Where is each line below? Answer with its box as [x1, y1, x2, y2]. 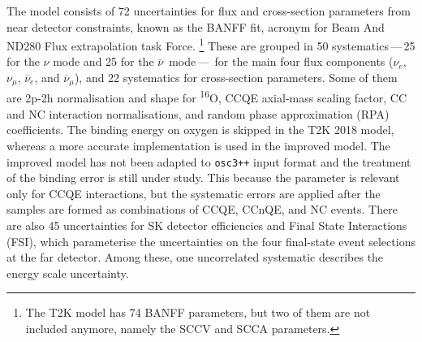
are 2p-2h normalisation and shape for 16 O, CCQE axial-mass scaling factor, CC [6, 87, 407, 106]
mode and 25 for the [53, 53, 154, 70]
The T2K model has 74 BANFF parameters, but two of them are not [25, 304, 371, 321]
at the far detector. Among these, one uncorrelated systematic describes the [6, 249, 384, 266]
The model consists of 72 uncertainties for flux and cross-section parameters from [6, 2, 411, 19]
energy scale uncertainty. [6, 264, 129, 281]
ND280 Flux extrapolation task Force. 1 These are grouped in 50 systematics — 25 [6, 35, 416, 54]
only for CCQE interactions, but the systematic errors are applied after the [6, 184, 381, 201]
